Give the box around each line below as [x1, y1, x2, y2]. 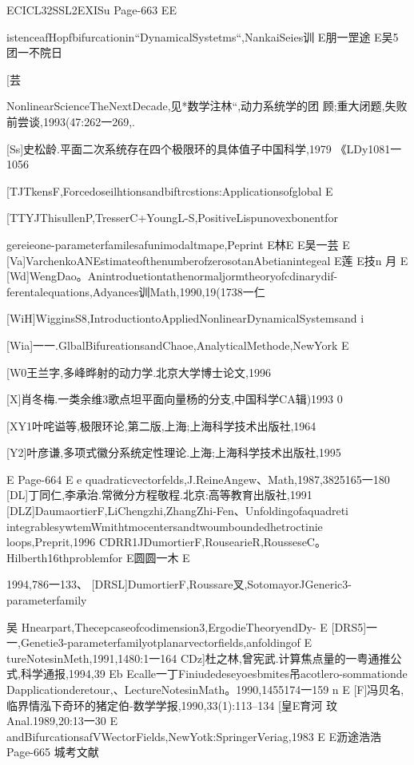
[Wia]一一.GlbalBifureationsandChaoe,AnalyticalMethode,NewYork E [6, 336, 349, 353]
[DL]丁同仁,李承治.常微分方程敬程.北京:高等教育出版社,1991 [6, 486, 312, 503]
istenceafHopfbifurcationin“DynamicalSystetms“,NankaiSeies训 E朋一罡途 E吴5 [6, 28, 399, 45]
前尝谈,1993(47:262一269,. [6, 113, 136, 129]
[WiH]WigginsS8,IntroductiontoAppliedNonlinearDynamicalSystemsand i [6, 310, 364, 327]
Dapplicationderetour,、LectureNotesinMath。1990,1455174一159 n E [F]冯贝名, [6, 681, 404, 697]
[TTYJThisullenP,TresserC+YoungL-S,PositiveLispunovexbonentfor [6, 209, 338, 226]
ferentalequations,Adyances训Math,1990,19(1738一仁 [6, 283, 265, 299]
